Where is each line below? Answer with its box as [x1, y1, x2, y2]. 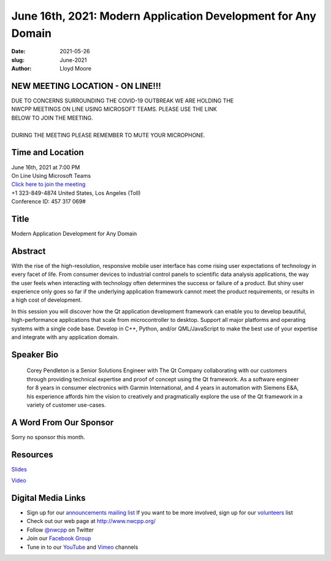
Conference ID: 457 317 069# [11, 198, 86, 205]
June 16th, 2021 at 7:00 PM [11, 163, 80, 171]
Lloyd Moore [59, 65, 92, 72]
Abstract [11, 246, 46, 256]
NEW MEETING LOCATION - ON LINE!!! [11, 80, 162, 91]
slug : [11, 56, 25, 64]
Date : [11, 48, 26, 55]
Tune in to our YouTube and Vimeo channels [26, 543, 139, 551]
